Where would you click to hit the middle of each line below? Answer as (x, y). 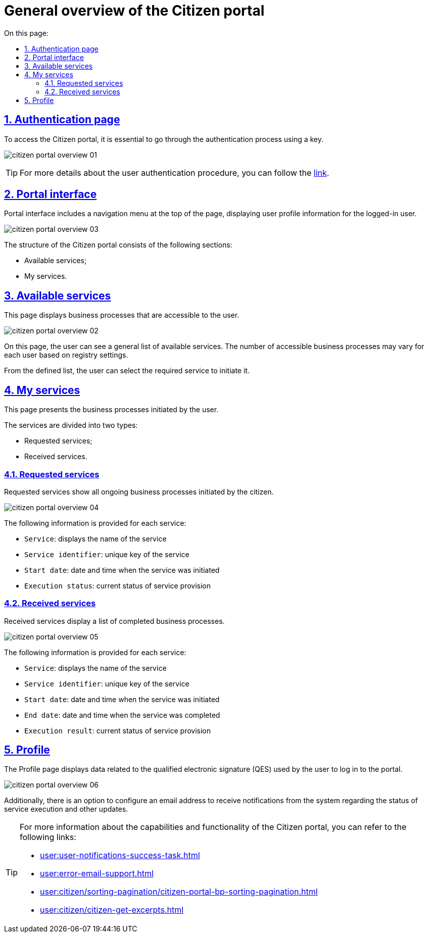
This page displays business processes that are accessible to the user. (122, 315)
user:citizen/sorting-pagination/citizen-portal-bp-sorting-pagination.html (179, 892)
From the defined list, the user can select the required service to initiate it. (127, 371)
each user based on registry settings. (66, 355)
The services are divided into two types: (71, 425)
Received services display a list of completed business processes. (114, 621)
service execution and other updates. (66, 809)
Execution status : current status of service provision (118, 585)
